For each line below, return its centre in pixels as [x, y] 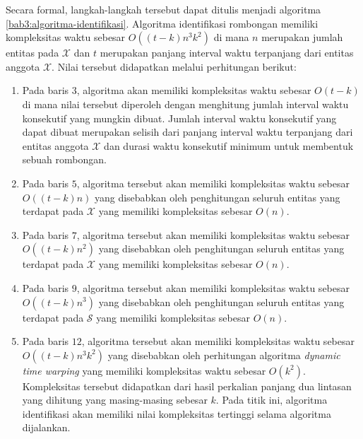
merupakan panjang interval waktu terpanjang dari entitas [227, 53]
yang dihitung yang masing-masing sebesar [115, 400]
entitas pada [32, 53]
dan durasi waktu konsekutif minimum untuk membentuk [229, 145]
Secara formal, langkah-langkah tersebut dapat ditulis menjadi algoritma [163, 9]
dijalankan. [46, 427]
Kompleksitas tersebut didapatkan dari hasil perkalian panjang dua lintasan [187, 386]
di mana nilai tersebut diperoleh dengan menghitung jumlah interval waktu [185, 104]
